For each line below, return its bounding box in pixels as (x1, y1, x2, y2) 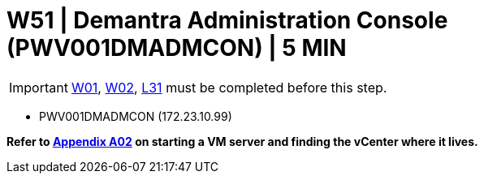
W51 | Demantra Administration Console (6, 6, 448, 34)
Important (9, 79, 68, 96)
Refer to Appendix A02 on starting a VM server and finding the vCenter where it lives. (6, 134, 478, 148)
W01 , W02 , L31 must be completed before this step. (71, 79, 387, 96)
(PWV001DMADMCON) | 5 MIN (6, 34, 347, 62)
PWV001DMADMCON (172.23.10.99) (39, 109, 232, 123)
